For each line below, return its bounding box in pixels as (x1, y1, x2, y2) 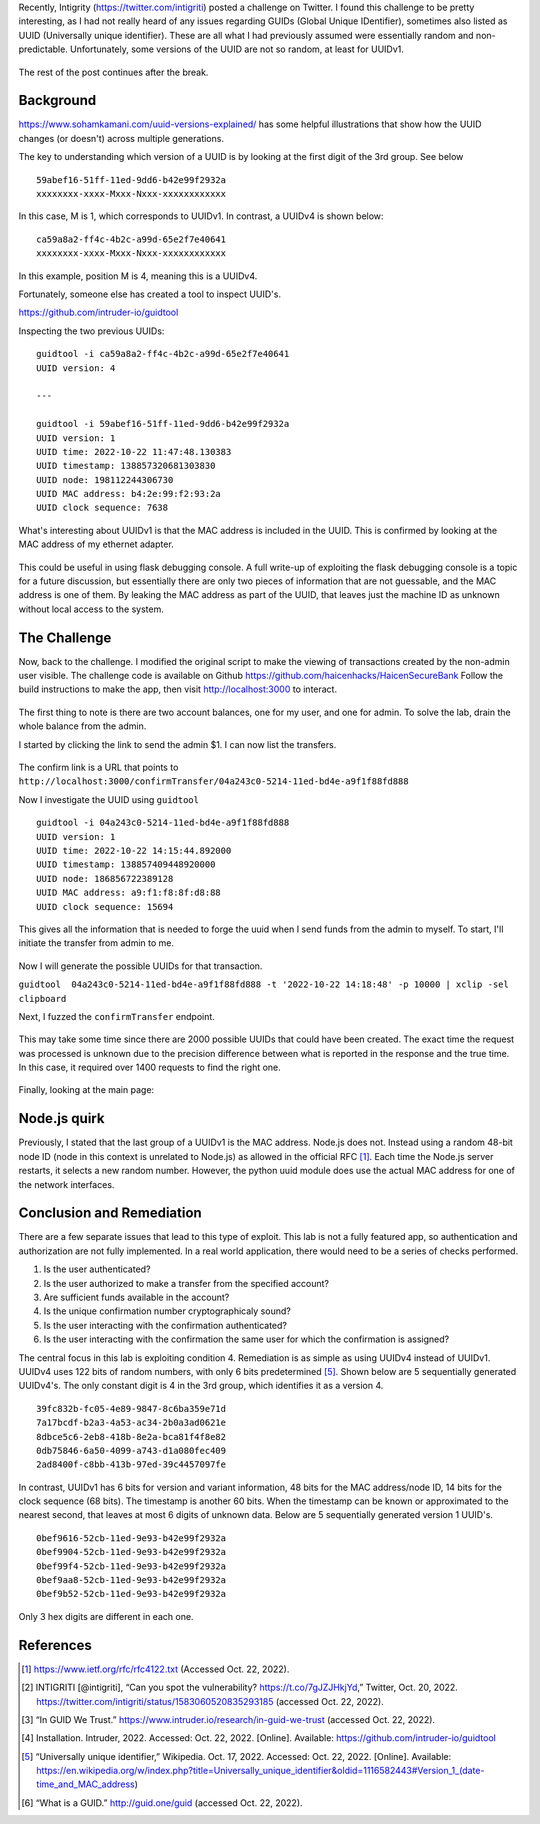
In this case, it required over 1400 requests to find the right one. (18, 1061, 282, 1074)
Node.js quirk (18, 1110, 105, 1127)
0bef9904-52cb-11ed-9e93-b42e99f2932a (36, 1546, 227, 1558)
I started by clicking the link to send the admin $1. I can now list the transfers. (18, 738, 337, 750)
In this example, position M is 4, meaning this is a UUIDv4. (18, 270, 258, 282)
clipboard (18, 993, 67, 1004)
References (18, 1636, 92, 1654)
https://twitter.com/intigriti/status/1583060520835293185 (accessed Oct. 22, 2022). (36, 1695, 384, 1707)
